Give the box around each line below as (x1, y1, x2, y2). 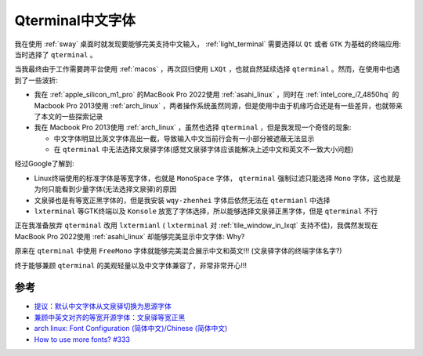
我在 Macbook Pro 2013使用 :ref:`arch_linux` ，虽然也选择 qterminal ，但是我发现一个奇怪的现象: (34, 122, 352, 133)
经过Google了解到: (14, 159, 74, 169)
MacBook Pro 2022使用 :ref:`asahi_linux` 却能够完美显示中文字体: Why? (14, 231, 245, 241)
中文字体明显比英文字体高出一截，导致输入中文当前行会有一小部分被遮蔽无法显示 (53, 133, 315, 143)
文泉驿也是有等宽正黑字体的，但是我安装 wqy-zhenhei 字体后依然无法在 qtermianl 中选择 (34, 195, 331, 205)
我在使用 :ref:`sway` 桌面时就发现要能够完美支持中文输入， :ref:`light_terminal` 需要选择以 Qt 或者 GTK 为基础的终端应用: (14, 39, 401, 49)
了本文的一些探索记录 (34, 111, 103, 121)
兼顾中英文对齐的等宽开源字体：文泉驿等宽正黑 (34, 312, 186, 321)
